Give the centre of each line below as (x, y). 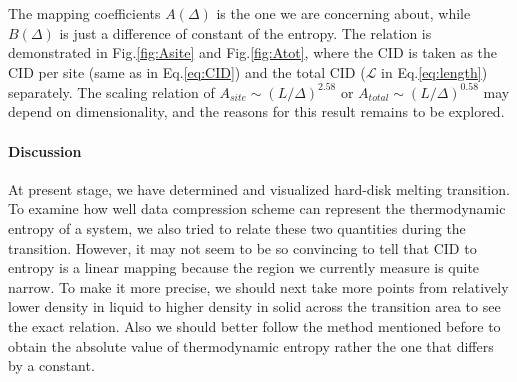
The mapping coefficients (84, 13)
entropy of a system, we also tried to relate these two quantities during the (237, 228)
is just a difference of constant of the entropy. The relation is (245, 32)
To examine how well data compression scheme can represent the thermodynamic (257, 208)
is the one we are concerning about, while (343, 13)
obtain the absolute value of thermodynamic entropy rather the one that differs (251, 345)
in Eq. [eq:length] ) (434, 71)
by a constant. (51, 365)
